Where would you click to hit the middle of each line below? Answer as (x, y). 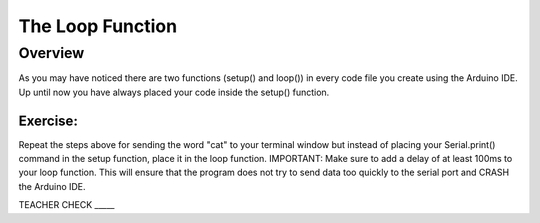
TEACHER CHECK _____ (66, 205)
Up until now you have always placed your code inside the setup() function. (174, 92)
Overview (51, 53)
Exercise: (48, 120)
